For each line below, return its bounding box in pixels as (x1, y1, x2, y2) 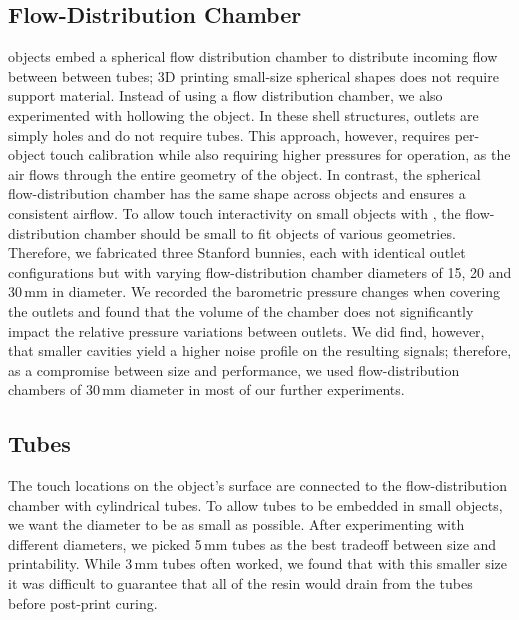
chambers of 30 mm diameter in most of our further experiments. (8, 379, 405, 400)
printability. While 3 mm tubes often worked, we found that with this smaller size (8, 553, 507, 574)
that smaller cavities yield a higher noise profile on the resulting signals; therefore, (8, 340, 512, 361)
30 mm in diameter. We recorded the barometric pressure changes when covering (8, 281, 501, 302)
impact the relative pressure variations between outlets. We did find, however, (8, 320, 485, 341)
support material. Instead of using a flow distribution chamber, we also (8, 85, 443, 106)
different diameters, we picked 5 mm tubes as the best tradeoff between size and (8, 533, 497, 554)
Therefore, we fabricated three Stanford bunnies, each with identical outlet (8, 242, 466, 263)
